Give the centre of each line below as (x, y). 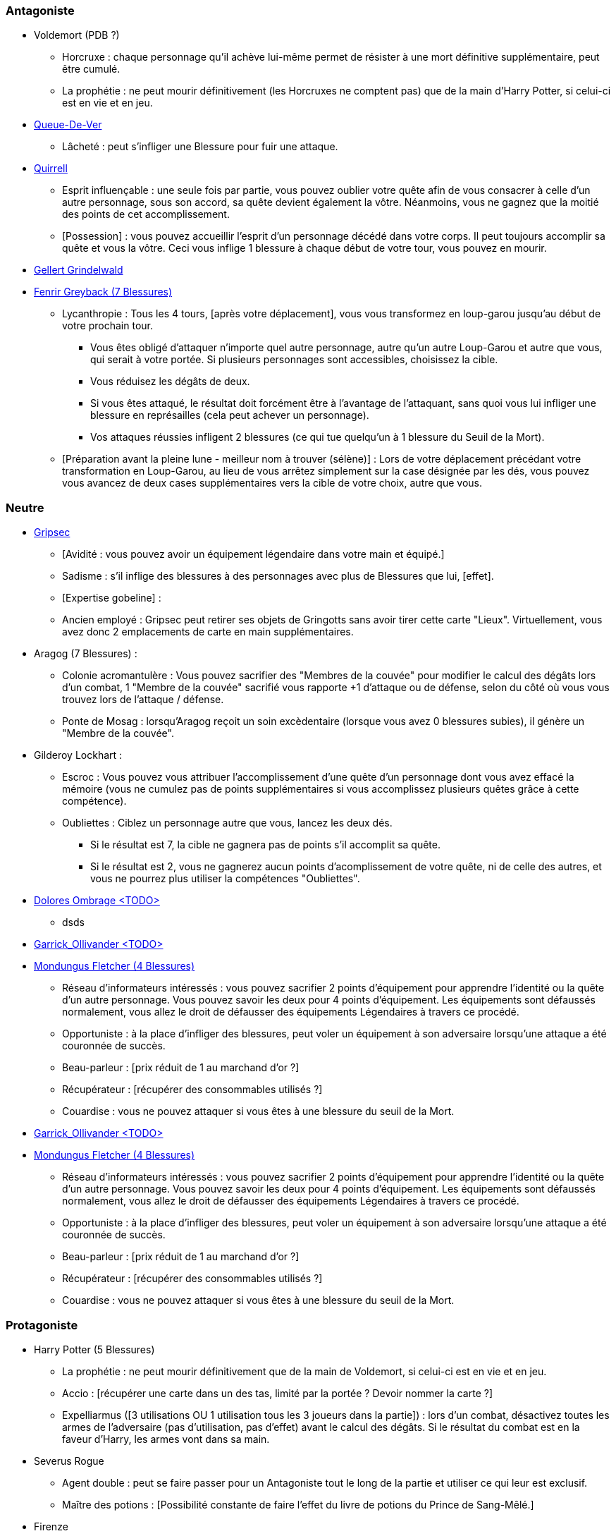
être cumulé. (91, 69)
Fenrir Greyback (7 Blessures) (103, 292)
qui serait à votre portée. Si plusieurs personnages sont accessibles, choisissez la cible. (294, 360)
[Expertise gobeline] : (112, 598)
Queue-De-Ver (68, 125)
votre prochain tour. (107, 326)
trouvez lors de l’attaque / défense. (143, 700)
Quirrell (51, 169)
